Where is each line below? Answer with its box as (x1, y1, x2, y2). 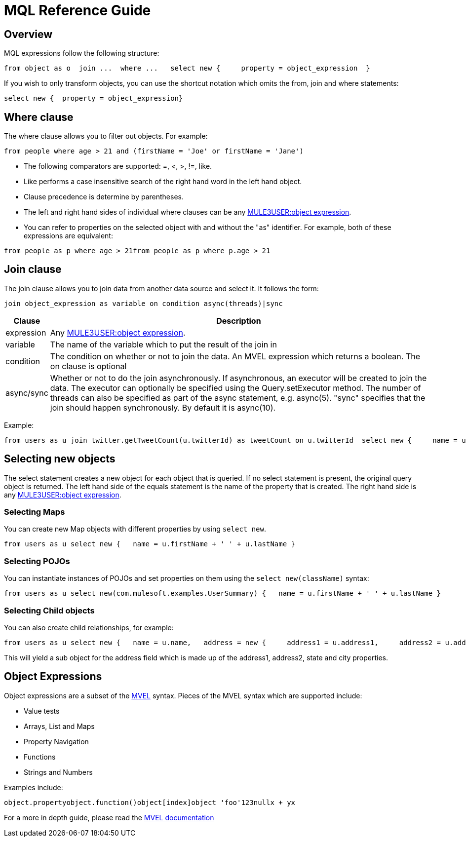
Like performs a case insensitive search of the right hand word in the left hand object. (24, 177, 302, 186)
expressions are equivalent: (24, 231, 113, 240)
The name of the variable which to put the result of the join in (50, 339, 277, 349)
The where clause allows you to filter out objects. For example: (4, 132, 208, 141)
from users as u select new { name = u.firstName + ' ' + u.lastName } (4, 540, 296, 548)
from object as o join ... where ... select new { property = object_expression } (4, 64, 370, 73)
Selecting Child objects (4, 605, 95, 615)
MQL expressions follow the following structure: (4, 49, 159, 58)
